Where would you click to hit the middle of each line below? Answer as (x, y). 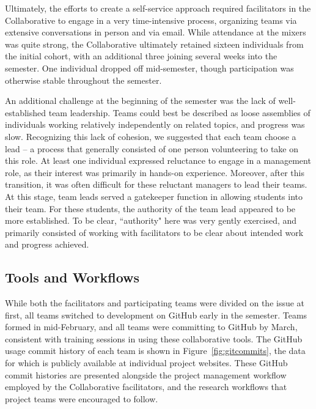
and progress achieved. (47, 244)
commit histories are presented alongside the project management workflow (146, 374)
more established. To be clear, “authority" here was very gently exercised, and (151, 220)
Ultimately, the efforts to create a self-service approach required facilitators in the (158, 8)
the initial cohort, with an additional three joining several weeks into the (141, 56)
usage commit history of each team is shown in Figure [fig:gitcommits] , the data (155, 351)
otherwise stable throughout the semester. (83, 80)
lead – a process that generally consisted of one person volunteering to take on (152, 148)
